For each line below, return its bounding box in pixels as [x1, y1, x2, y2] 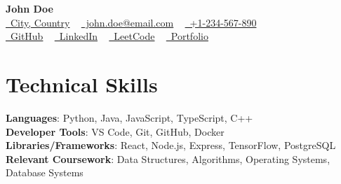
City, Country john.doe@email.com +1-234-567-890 [10, 15, 257, 29]
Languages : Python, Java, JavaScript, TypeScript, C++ [6, 110, 253, 125]
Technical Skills [6, 69, 158, 98]
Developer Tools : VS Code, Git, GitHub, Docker [6, 124, 225, 139]
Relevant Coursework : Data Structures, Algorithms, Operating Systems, [6, 151, 330, 166]
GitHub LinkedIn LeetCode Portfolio [10, 29, 208, 43]
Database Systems [6, 165, 83, 180]
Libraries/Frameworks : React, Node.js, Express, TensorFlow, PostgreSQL [6, 138, 336, 153]
